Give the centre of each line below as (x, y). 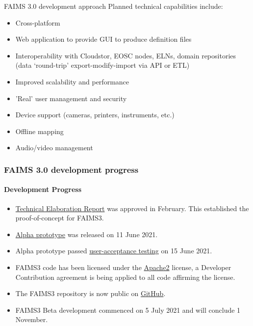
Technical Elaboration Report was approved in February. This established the (132, 208)
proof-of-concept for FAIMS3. (60, 218)
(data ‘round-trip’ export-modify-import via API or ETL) (102, 65)
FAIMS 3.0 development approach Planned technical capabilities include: (114, 6)
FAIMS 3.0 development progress (71, 169)
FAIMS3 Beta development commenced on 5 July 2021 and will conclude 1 (128, 310)
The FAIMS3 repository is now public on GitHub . (90, 293)
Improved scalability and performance (72, 81)
